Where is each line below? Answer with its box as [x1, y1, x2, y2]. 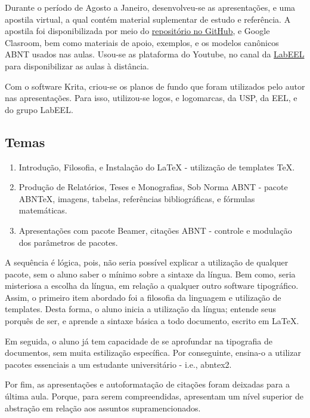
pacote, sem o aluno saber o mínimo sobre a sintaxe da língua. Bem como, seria [5, 267, 296, 280]
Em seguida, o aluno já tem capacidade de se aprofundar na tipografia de [5, 334, 272, 347]
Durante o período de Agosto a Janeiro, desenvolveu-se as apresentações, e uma [5, 1, 296, 13]
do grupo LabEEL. [5, 103, 73, 115]
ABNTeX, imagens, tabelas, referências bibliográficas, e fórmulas [18, 192, 255, 205]
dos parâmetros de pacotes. [18, 236, 118, 248]
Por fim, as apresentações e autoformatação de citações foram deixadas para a [5, 378, 290, 390]
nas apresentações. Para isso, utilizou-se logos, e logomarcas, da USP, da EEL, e [5, 91, 297, 104]
